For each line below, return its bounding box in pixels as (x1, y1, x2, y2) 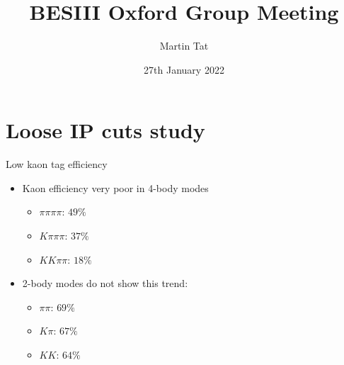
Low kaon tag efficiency (6, 157, 108, 172)
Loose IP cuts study (6, 116, 205, 145)
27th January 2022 (144, 62, 224, 77)
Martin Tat (159, 38, 209, 53)
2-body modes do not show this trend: (22, 276, 188, 291)
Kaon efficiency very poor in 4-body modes (22, 180, 209, 195)
